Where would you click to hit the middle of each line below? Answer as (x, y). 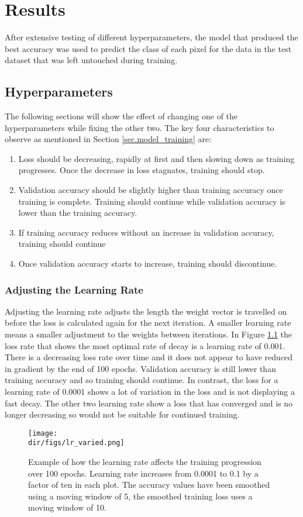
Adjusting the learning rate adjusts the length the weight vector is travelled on (146, 311)
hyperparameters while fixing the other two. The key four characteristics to (140, 127)
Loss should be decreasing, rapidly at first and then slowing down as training (156, 158)
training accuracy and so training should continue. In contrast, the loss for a (142, 380)
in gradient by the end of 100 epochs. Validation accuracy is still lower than (140, 368)
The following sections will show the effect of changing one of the (121, 116)
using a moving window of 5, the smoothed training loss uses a (140, 496)
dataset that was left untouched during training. (91, 60)
